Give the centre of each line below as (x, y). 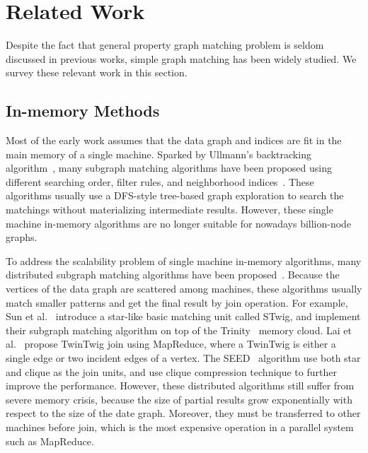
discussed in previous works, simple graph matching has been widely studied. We (181, 58)
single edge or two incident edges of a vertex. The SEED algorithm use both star (183, 358)
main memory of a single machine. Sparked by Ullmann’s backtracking (159, 154)
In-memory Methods (83, 111)
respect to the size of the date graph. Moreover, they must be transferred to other (183, 413)
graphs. (22, 237)
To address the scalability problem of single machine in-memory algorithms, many (184, 260)
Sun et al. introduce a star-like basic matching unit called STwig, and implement (183, 316)
